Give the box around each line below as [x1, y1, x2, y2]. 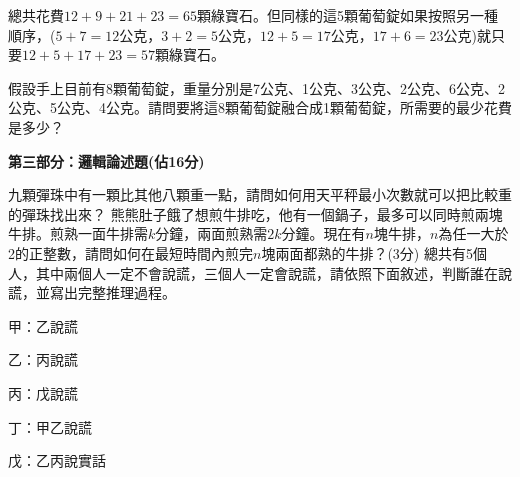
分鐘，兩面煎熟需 [155, 223, 268, 244]
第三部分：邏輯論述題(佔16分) [8, 150, 205, 171]
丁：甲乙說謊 [8, 416, 92, 437]
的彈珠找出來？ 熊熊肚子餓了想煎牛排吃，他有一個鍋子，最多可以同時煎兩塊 [8, 203, 503, 224]
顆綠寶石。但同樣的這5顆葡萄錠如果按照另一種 [197, 5, 499, 25]
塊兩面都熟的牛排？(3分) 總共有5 [261, 242, 473, 263]
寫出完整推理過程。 [49, 282, 176, 303]
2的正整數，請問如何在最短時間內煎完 [8, 242, 253, 263]
